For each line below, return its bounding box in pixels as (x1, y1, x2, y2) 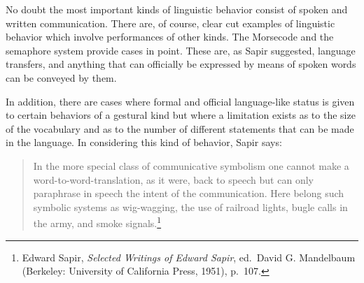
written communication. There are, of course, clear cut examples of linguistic (6, 15, 335, 30)
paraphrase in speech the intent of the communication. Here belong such (33, 186, 344, 201)
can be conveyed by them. (6, 70, 117, 85)
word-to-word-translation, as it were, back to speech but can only (33, 172, 314, 187)
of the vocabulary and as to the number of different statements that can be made (6, 121, 354, 136)
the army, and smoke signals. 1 (33, 214, 162, 230)
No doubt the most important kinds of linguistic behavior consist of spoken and (6, 2, 348, 16)
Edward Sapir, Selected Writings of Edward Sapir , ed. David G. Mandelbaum (22, 249, 356, 264)
